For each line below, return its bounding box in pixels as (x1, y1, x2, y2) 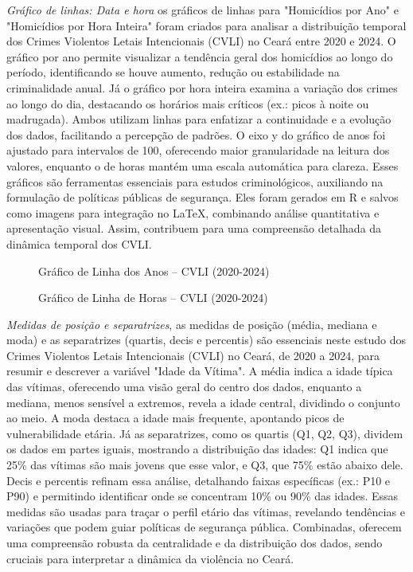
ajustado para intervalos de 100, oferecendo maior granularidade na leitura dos (6, 142, 390, 159)
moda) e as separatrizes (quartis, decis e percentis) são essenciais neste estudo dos (6, 331, 406, 348)
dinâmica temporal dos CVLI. (6, 235, 152, 252)
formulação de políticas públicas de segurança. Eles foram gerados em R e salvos (6, 189, 399, 206)
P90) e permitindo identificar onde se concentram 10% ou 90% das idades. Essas (6, 488, 399, 504)
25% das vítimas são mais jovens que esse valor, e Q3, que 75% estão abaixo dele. (6, 456, 403, 473)
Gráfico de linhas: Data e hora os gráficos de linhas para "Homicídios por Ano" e (6, 2, 399, 18)
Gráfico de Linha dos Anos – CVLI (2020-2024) (38, 262, 270, 279)
